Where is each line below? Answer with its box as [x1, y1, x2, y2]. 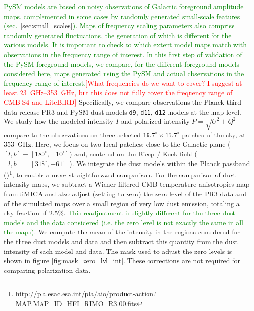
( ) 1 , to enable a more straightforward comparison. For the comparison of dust [4, 168, 236, 179]
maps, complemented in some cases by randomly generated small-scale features [4, 11, 240, 21]
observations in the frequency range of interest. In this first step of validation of [4, 49, 242, 59]
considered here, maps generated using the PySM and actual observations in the [4, 68, 244, 78]
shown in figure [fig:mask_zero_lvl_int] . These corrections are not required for [4, 255, 241, 266]
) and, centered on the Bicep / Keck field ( [69, 148, 197, 158]
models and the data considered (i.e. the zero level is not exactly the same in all [4, 217, 243, 227]
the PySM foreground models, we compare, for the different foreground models [4, 58, 240, 69]
